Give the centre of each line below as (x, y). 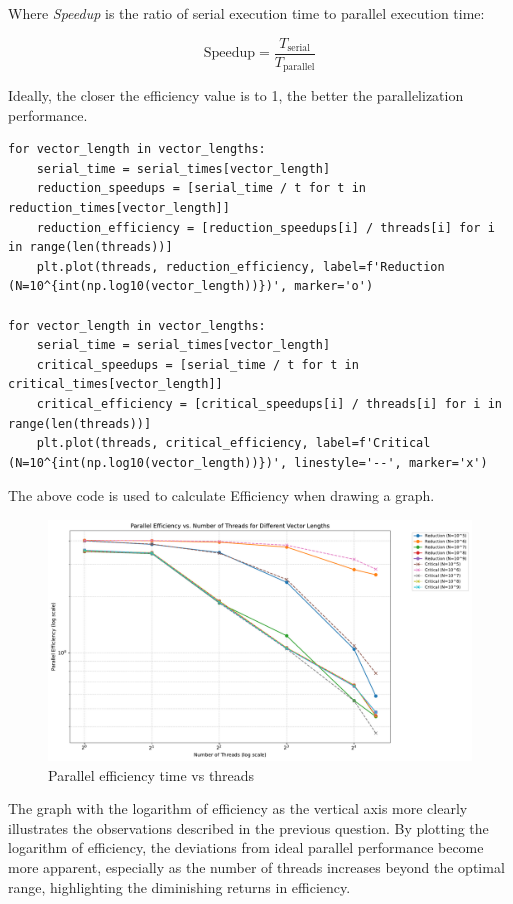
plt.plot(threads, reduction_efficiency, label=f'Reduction (240, 266)
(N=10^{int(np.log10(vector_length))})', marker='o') (191, 286)
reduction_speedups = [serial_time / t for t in (201, 188)
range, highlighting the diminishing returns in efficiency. (179, 886)
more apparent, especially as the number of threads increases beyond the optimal (256, 866)
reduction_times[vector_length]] (119, 208)
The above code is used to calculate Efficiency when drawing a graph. (221, 495)
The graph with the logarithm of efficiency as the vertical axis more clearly (238, 808)
